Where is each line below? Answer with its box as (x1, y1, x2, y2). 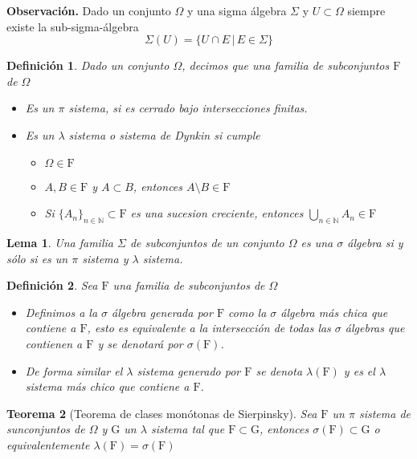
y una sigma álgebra (187, 2, 287, 18)
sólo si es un (6, 250, 68, 266)
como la (228, 303, 267, 320)
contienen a (25, 335, 83, 351)
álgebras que (345, 319, 405, 336)
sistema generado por (137, 362, 241, 379)
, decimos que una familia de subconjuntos (182, 57, 390, 74)
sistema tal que (150, 420, 225, 437)
